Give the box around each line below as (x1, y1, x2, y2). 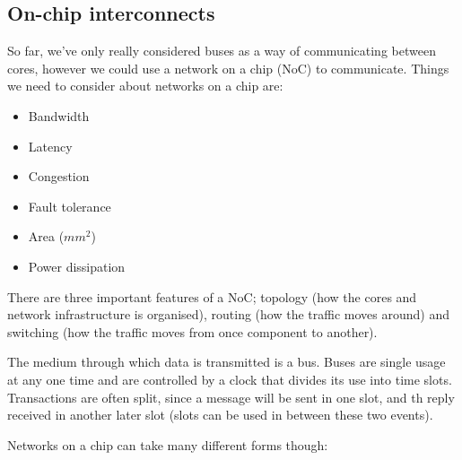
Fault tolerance (28, 196, 111, 215)
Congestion (28, 167, 90, 186)
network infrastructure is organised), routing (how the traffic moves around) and (7, 305, 449, 324)
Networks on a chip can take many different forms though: (7, 435, 328, 454)
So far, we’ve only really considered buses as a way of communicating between (7, 41, 436, 60)
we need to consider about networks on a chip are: (7, 76, 283, 95)
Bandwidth (28, 106, 90, 125)
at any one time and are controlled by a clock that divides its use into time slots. (7, 369, 452, 388)
